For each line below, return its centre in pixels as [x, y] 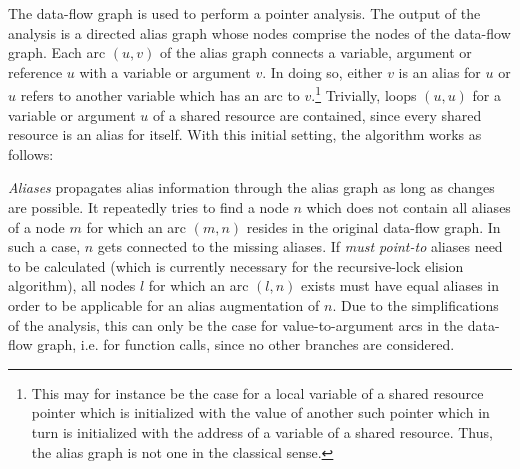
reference [35, 71]
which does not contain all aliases [408, 207]
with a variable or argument [165, 71]
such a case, [44, 246]
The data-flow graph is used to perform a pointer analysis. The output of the [244, 13]
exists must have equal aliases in [400, 285]
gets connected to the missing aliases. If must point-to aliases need [300, 246]
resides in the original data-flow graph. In [373, 226]
